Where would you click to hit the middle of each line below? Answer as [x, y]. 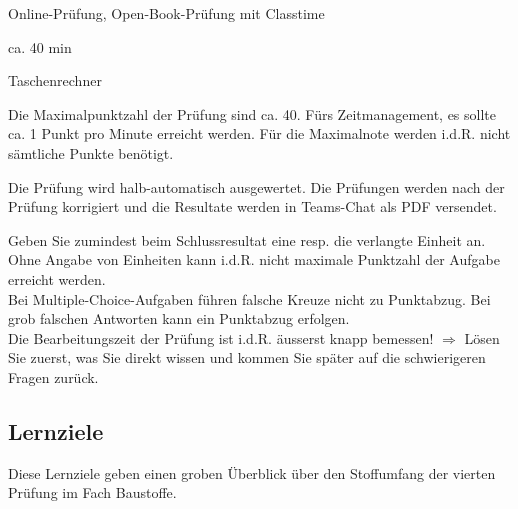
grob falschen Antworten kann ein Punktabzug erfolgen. [179, 318]
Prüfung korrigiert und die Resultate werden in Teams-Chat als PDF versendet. [252, 206]
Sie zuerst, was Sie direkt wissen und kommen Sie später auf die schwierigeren [247, 357]
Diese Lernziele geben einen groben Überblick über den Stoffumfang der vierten [252, 472]
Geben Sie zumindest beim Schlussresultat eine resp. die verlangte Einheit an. [247, 239]
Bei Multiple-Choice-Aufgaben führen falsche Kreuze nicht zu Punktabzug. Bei [249, 298]
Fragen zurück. [53, 376]
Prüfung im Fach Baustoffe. [92, 492]
